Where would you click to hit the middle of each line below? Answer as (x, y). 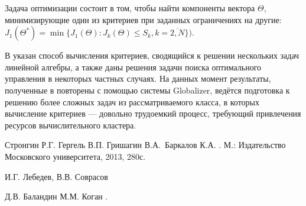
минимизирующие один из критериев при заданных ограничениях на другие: (143, 19)
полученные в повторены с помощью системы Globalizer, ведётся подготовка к (147, 90)
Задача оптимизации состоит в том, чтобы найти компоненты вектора (130, 8)
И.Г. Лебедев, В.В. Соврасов (56, 176)
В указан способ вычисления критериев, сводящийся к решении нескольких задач (152, 55)
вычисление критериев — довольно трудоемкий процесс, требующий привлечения (153, 113)
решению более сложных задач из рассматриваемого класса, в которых (132, 102)
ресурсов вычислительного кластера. (71, 125)
